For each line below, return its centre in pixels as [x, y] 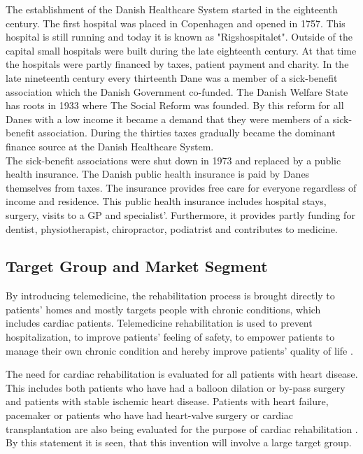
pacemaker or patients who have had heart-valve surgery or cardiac [150, 415]
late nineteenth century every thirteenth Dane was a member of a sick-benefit [172, 77]
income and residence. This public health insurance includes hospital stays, [166, 201]
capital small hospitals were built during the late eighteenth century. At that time [181, 50]
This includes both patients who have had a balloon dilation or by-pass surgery [176, 387]
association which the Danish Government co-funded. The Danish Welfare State [177, 91]
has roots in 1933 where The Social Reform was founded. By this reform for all [175, 105]
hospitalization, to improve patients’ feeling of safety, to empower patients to [170, 337]
